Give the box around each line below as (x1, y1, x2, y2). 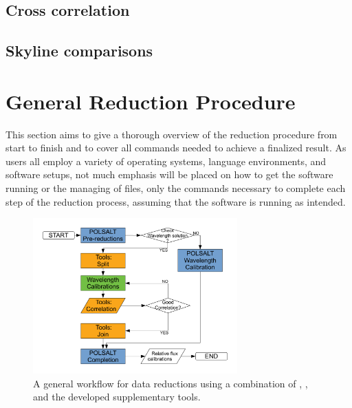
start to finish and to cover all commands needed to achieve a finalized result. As (5, 140, 346, 155)
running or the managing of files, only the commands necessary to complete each (5, 181, 346, 195)
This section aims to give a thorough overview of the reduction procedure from (5, 127, 338, 141)
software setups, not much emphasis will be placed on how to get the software (5, 167, 333, 182)
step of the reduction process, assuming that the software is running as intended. (5, 194, 346, 208)
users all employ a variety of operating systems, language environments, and (5, 153, 327, 168)
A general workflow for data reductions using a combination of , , (33, 376, 308, 390)
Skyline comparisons (5, 40, 153, 61)
